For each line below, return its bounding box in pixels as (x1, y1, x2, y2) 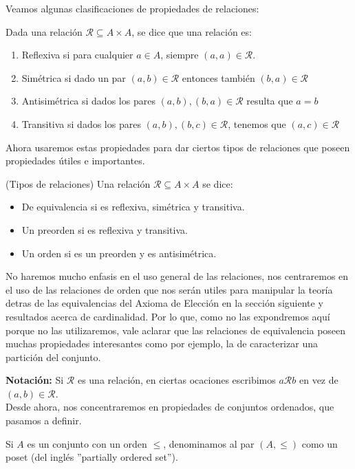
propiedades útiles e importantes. (6, 153, 145, 168)
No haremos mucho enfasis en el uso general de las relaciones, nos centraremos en (6, 269, 349, 283)
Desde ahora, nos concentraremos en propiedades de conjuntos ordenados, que (6, 400, 334, 414)
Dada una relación (6, 24, 83, 39)
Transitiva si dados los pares (21, 116, 141, 131)
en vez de (299, 373, 338, 387)
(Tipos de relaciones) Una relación (6, 176, 151, 190)
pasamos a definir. (6, 413, 82, 428)
